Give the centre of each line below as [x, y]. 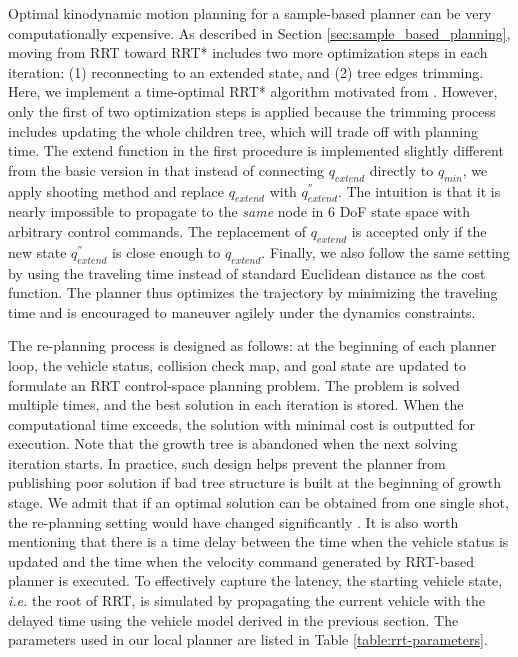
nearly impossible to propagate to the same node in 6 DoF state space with [239, 211]
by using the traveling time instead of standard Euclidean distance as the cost [247, 272]
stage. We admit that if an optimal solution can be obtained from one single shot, [258, 502]
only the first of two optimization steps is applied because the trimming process [252, 110]
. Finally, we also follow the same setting [385, 251]
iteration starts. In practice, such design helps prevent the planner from [227, 462]
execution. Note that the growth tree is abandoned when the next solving [233, 443]
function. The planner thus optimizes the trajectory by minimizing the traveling [253, 292]
